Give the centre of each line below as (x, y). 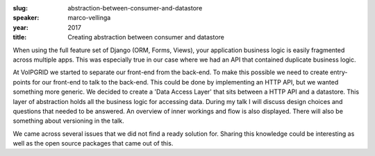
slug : (20, 8)
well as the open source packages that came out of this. (93, 144)
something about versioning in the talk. (68, 121)
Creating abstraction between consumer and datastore (146, 37)
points (22, 82)
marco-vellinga (89, 18)
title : (20, 37)
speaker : (26, 18)
